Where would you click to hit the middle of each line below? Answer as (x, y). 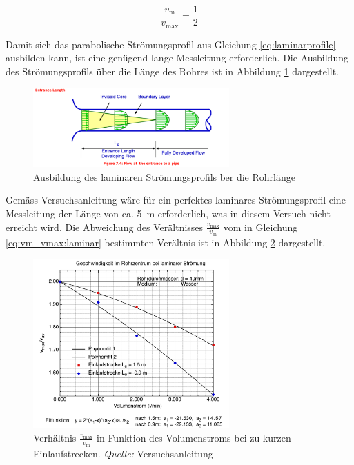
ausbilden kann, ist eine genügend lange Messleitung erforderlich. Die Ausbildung (177, 58)
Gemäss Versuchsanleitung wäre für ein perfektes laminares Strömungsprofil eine (176, 200)
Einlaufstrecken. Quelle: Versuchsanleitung (123, 453)
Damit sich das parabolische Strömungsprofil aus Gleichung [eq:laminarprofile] (171, 44)
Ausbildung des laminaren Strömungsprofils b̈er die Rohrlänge (164, 176)
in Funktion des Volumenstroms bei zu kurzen (194, 438)
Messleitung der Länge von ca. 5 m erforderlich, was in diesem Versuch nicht (168, 213)
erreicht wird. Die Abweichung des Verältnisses (105, 227)
